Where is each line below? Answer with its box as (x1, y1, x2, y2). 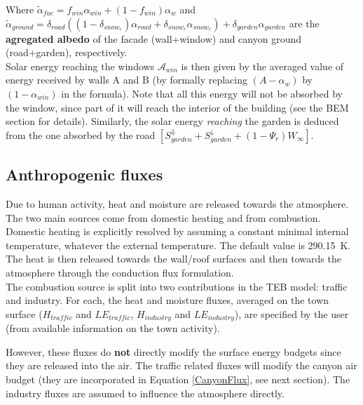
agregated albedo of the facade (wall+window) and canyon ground (6, 31, 302, 46)
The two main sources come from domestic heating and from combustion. (6, 210, 321, 225)
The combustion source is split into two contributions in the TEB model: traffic (6, 279, 348, 293)
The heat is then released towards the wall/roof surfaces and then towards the (6, 251, 341, 266)
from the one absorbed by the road (6, 127, 156, 142)
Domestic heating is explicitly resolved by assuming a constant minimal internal (6, 224, 349, 239)
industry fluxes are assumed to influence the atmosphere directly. (6, 385, 285, 400)
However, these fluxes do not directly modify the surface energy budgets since (6, 344, 341, 359)
